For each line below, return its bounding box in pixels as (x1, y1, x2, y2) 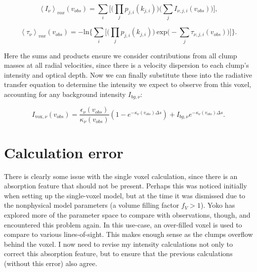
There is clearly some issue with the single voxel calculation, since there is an (4, 171, 238, 181)
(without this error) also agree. (4, 258, 97, 269)
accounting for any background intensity (4, 89, 126, 99)
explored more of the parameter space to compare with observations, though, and (4, 210, 251, 220)
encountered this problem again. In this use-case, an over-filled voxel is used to (4, 219, 242, 229)
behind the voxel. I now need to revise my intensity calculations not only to (4, 238, 233, 249)
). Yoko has (200, 200, 235, 210)
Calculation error (4, 142, 124, 162)
